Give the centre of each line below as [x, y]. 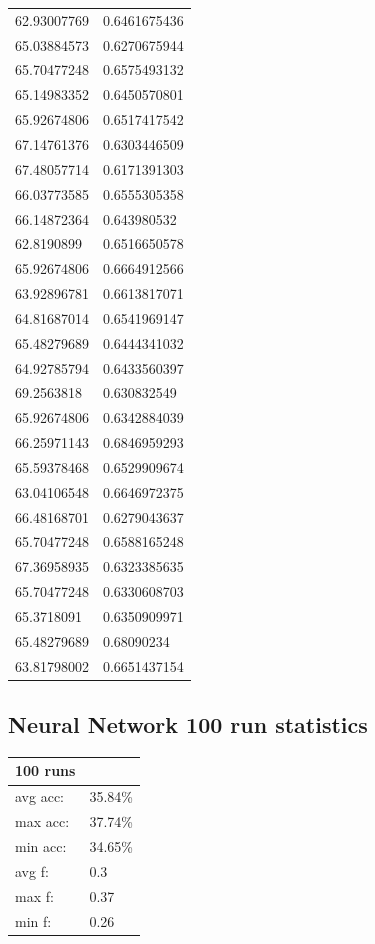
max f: [34, 895]
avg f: [32, 870]
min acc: [41, 846]
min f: [33, 920]
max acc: [42, 821]
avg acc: [39, 796]
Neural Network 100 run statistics [188, 724]
